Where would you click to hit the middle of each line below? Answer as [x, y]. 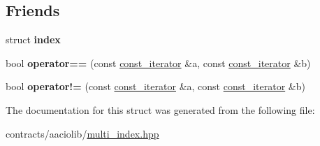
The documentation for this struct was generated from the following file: [160, 109]
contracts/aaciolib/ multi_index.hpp [82, 133]
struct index [33, 39]
